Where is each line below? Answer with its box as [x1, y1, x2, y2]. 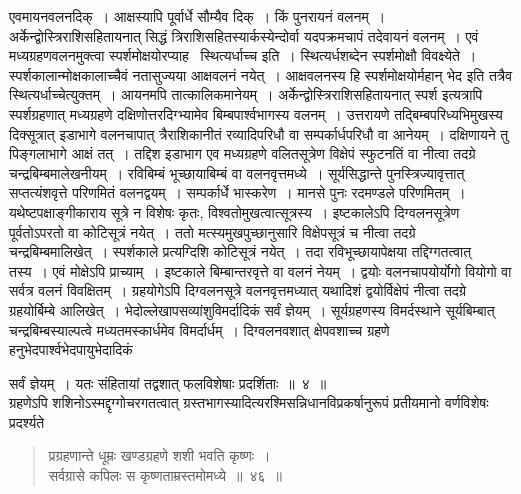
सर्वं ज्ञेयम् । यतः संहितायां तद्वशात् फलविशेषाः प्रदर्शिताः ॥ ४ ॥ [9, 372, 327, 393]
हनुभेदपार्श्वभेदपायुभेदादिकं [9, 339, 133, 360]
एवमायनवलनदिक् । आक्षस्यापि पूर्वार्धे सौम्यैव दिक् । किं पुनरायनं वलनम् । [9, 6, 386, 26]
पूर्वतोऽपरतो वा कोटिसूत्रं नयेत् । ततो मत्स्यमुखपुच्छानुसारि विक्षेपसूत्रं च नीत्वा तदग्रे [9, 221, 416, 242]
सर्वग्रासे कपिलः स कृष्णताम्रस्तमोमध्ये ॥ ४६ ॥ [48, 465, 282, 486]
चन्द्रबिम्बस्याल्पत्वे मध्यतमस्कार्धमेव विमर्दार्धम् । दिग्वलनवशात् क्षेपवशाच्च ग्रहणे [9, 319, 390, 340]
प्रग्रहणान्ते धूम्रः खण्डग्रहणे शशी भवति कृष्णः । [48, 445, 271, 466]
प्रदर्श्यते [9, 411, 45, 432]
